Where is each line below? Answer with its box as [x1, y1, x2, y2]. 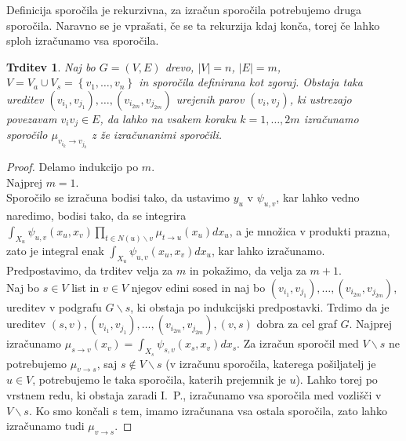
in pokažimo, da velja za [189, 262, 306, 279]
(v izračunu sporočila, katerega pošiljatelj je [165, 355, 376, 371]
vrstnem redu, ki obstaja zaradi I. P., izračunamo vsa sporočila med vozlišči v [6, 387, 382, 403]
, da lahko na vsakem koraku [100, 110, 237, 126]
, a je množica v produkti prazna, [229, 222, 390, 239]
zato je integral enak [6, 242, 104, 259]
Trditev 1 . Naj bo [6, 58, 96, 75]
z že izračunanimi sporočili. [91, 126, 222, 143]
